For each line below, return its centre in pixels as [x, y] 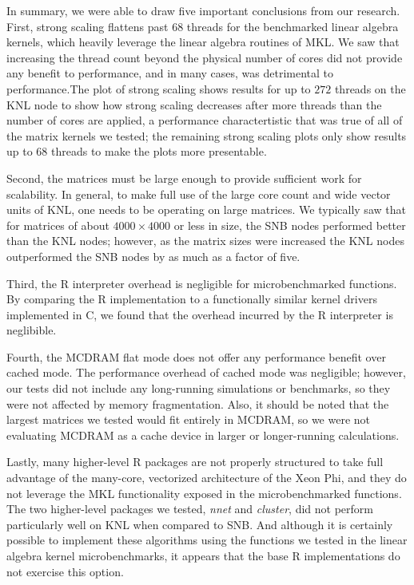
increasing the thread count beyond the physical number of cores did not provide [205, 57]
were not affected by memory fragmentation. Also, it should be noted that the [198, 403]
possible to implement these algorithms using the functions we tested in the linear [207, 540]
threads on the [370, 88]
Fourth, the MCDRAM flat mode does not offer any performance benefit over [196, 356]
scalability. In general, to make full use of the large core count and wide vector [199, 194]
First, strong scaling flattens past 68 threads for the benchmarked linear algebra [203, 26]
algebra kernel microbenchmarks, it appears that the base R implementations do [203, 555]
